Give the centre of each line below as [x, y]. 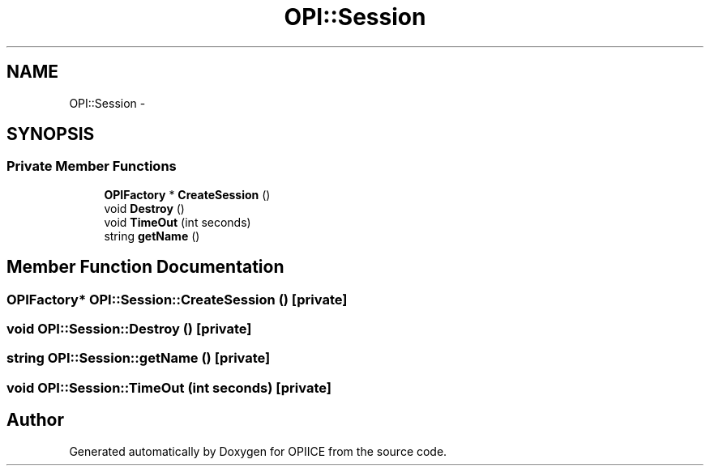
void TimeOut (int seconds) [177, 222]
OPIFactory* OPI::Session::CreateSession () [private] [177, 299]
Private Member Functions [92, 166]
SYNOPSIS [51, 134]
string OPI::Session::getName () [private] [139, 358]
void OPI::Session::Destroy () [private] [129, 329]
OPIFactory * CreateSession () [187, 194]
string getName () [152, 236]
